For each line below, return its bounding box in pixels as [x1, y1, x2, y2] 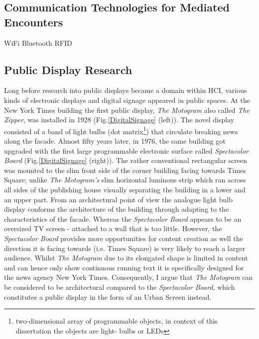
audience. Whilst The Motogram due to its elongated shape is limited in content [4, 253, 248, 263]
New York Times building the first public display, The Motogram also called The [4, 104, 250, 115]
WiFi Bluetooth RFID [4, 37, 72, 48]
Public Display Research [4, 62, 132, 77]
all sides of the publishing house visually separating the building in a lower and [4, 184, 246, 194]
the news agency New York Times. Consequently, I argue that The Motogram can [4, 272, 253, 282]
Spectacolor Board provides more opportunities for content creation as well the [4, 233, 243, 243]
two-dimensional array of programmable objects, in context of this [15, 316, 218, 326]
